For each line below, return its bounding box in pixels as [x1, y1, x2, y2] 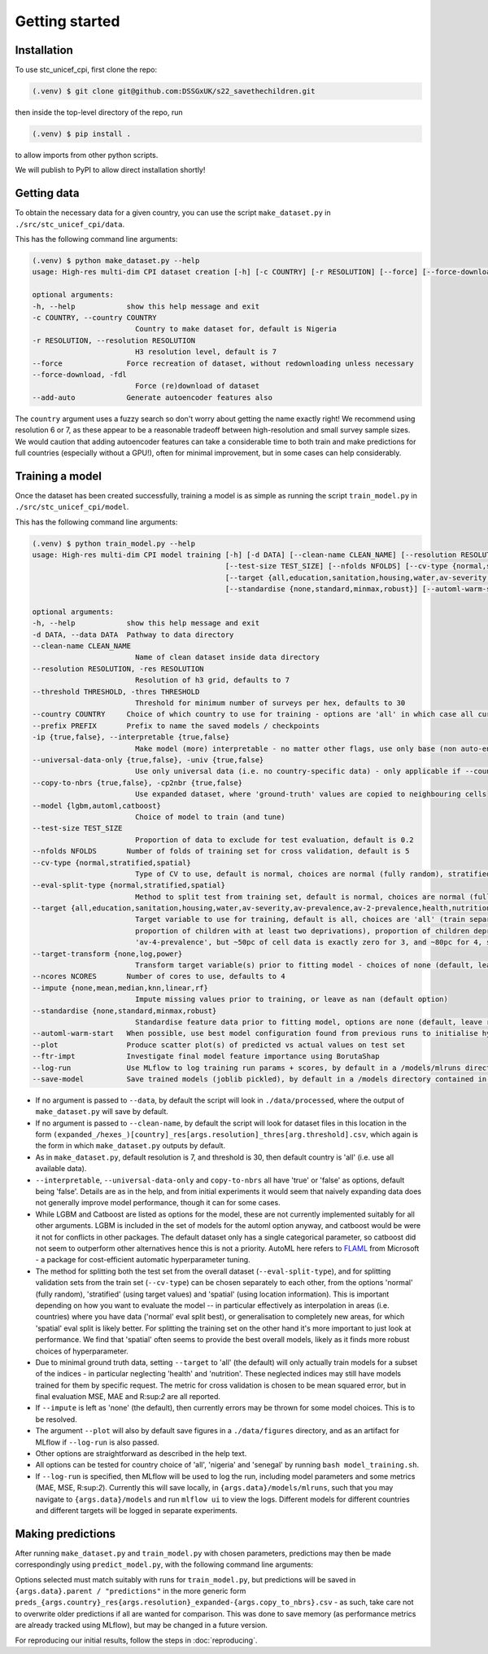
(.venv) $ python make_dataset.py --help [32, 257, 200, 265]
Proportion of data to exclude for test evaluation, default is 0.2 [134, 835, 414, 845]
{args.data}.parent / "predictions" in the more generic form [15, 1586, 246, 1596]
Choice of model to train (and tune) [134, 812, 285, 822]
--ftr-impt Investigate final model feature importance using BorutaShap [32, 1051, 380, 1061]
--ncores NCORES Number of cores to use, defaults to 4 [32, 972, 285, 981]
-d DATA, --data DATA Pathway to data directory [32, 630, 234, 639]
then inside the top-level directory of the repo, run [15, 107, 183, 117]
